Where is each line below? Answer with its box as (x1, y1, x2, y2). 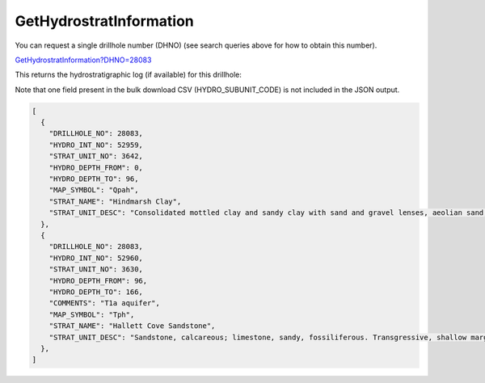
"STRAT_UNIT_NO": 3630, (48, 265, 143, 274)
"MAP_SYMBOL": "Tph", (48, 309, 135, 319)
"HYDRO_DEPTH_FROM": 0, (48, 162, 143, 172)
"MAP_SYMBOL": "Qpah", (48, 186, 139, 195)
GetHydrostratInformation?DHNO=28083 (15, 55, 152, 65)
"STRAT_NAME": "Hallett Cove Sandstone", (48, 322, 216, 330)
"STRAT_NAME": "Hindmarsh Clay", (48, 196, 182, 206)
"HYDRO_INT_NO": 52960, (48, 253, 143, 263)
